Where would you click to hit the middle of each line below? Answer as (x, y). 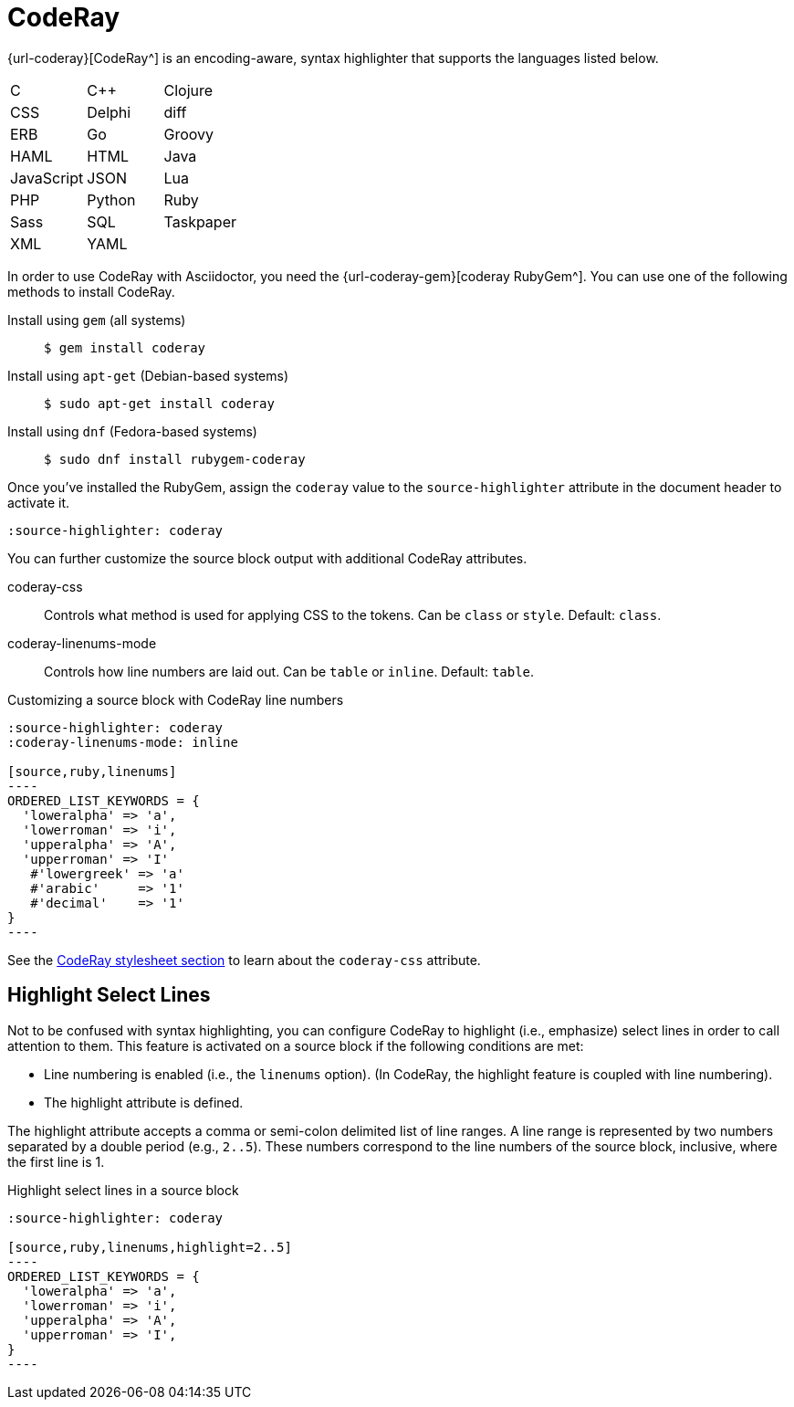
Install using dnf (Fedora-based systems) (132, 431)
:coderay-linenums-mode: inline (123, 742)
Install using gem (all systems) (97, 320)
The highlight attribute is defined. (144, 1102)
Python (111, 199)
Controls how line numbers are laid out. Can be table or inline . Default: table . (289, 671)
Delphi (109, 112)
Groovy (189, 134)
